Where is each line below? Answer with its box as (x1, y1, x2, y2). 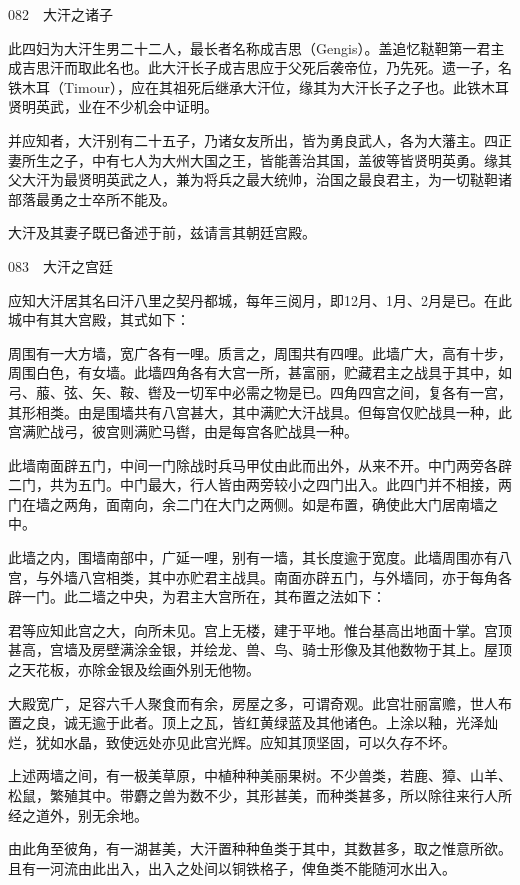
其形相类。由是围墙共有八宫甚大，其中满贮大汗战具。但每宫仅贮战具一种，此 (8, 401, 512, 422)
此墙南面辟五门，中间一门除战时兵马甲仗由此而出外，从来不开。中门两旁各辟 (8, 454, 512, 475)
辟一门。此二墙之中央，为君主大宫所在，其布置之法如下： (8, 586, 386, 607)
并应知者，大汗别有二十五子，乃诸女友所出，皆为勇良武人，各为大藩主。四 (8, 129, 498, 150)
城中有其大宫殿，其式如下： (8, 309, 190, 330)
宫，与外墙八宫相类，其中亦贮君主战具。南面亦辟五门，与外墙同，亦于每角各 (8, 566, 512, 587)
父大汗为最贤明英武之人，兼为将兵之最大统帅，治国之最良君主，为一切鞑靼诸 (8, 169, 512, 190)
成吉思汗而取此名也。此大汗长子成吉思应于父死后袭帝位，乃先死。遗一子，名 (8, 57, 512, 78)
